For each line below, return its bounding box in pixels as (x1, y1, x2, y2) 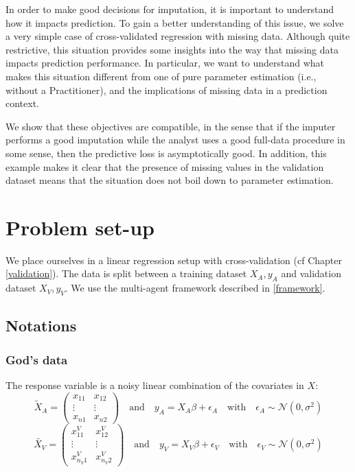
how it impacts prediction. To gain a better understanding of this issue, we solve (5, 15, 344, 29)
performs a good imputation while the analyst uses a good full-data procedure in (5, 132, 345, 147)
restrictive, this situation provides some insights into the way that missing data (5, 42, 339, 56)
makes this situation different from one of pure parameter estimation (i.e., (5, 69, 317, 83)
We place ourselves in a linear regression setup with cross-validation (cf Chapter (5, 252, 342, 267)
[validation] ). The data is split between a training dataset (5, 266, 247, 281)
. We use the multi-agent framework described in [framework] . (65, 281, 325, 295)
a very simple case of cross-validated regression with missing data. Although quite (5, 29, 350, 43)
